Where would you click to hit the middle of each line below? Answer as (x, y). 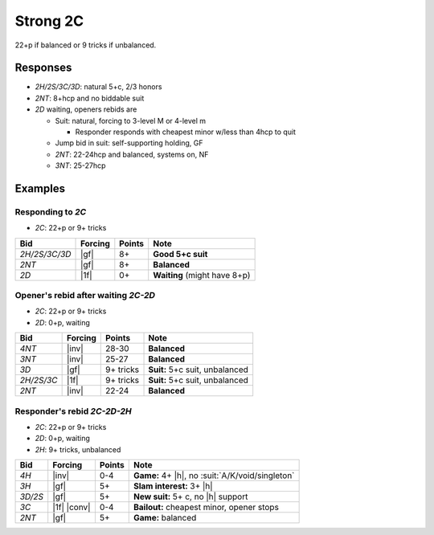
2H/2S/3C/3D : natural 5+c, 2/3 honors (98, 87)
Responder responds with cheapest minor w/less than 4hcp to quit (186, 132)
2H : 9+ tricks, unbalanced (78, 449)
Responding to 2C (51, 211)
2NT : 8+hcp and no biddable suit (90, 98)
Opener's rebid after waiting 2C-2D (85, 296)
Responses (43, 68)
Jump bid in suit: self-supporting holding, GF (129, 143)
